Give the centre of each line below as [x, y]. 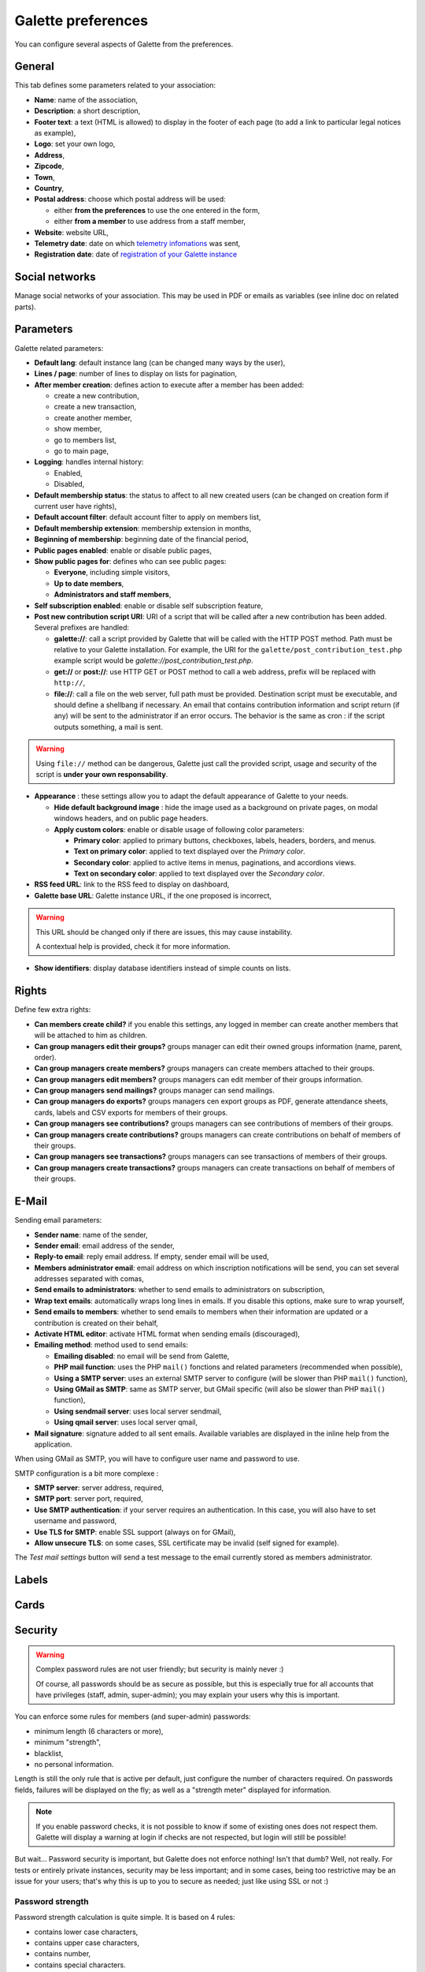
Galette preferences [81, 21]
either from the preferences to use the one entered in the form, [157, 210]
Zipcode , [49, 166]
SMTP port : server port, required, [89, 1499]
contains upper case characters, [87, 1943]
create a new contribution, [96, 396]
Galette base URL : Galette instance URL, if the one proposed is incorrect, [153, 895]
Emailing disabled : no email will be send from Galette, [142, 1356]
